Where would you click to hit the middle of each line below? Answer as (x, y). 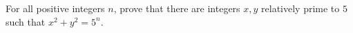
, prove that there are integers (177, 8)
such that (26, 21)
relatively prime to (300, 8)
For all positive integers (55, 8)
